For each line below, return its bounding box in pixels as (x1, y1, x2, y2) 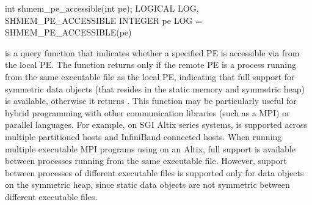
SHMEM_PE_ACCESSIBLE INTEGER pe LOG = (5, 13, 202, 26)
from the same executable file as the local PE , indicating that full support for (5, 70, 295, 83)
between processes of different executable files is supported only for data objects (5, 166, 304, 179)
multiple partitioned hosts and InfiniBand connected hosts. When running (5, 130, 282, 143)
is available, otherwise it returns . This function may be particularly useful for (5, 94, 297, 107)
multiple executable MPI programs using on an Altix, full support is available (5, 142, 296, 155)
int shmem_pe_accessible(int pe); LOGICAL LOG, (5, 2, 199, 14)
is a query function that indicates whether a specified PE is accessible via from (5, 46, 300, 59)
